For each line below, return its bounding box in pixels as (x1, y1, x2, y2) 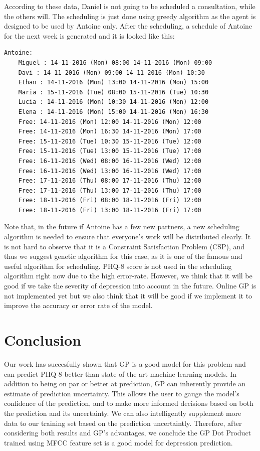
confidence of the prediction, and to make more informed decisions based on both (4, 398, 253, 408)
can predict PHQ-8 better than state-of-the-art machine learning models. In (4, 368, 237, 379)
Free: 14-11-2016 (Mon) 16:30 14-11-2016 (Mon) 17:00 (18, 128, 201, 135)
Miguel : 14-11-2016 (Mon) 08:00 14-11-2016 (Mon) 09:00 (18, 59, 212, 66)
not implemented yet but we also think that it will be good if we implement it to (4, 290, 252, 300)
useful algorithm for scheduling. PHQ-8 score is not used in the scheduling (4, 260, 232, 271)
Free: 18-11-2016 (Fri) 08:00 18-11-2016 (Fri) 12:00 (18, 197, 201, 204)
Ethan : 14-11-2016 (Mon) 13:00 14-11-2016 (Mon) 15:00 (18, 79, 209, 86)
